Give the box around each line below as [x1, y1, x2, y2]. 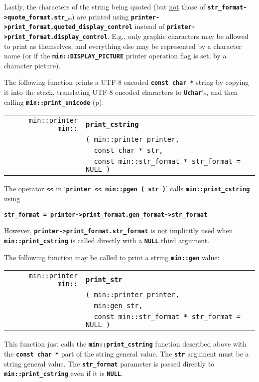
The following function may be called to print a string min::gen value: [4, 252, 220, 262]
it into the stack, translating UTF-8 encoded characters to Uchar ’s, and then [4, 87, 238, 97]
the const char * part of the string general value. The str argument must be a [4, 348, 249, 359]
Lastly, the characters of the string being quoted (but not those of [4, 1, 205, 11]
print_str [86, 276, 123, 284]
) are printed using [72, 11, 129, 21]
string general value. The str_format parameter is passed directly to [4, 358, 215, 369]
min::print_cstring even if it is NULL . [4, 368, 123, 379]
